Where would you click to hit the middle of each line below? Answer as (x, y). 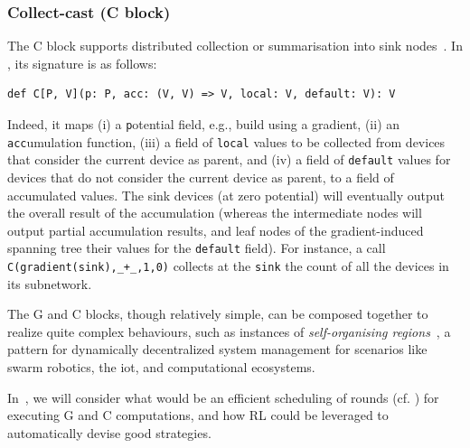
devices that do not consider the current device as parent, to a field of (201, 177)
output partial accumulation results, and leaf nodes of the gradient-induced (216, 230)
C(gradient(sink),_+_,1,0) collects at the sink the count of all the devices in (228, 266)
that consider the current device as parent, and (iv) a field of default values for (229, 159)
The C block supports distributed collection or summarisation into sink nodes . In (235, 46)
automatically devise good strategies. (109, 432)
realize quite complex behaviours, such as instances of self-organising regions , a (229, 331)
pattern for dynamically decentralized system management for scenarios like (217, 349)
